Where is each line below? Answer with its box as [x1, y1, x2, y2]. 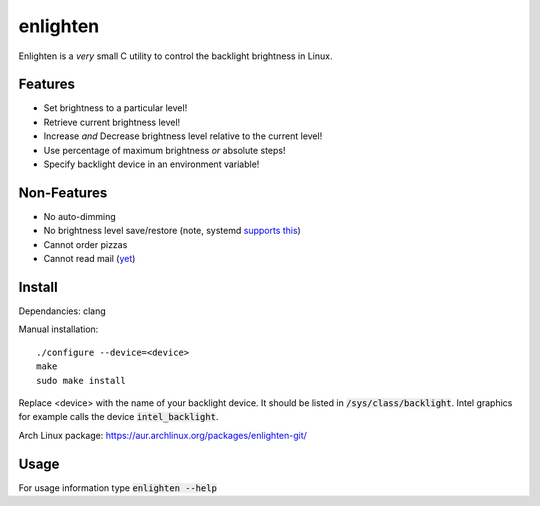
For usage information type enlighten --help [18, 481, 217, 494]
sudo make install [36, 375, 127, 386]
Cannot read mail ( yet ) [43, 253, 136, 265]
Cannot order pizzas [43, 238, 128, 250]
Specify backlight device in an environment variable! [43, 158, 260, 170]
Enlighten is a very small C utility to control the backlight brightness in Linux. [18, 50, 333, 62]
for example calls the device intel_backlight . [18, 411, 219, 423]
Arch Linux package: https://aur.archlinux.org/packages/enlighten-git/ [18, 429, 307, 441]
